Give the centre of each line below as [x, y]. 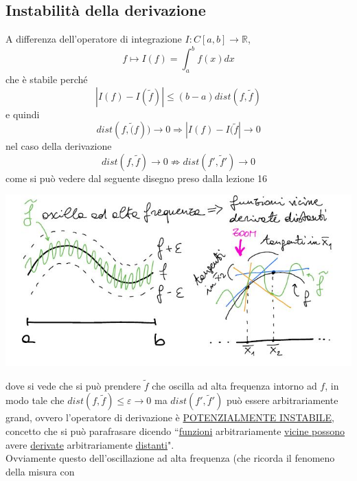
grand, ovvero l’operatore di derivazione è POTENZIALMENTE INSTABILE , [170, 417]
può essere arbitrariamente [282, 400]
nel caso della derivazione [59, 146]
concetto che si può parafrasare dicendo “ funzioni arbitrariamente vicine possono [175, 430]
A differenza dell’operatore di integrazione [94, 39]
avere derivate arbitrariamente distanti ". [90, 444]
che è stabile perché [47, 79]
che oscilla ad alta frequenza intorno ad [234, 385]
